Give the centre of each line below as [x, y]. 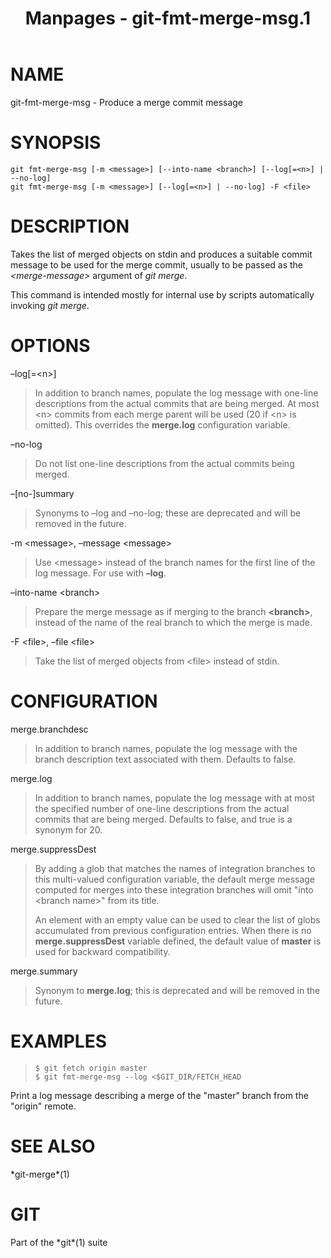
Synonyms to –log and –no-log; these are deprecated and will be [168, 513]
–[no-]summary [42, 493]
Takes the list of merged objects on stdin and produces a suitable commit [161, 254]
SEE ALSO [53, 1146]
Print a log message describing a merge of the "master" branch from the [159, 1095]
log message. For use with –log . [100, 573]
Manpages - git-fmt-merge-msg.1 [168, 18]
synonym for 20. [68, 829]
